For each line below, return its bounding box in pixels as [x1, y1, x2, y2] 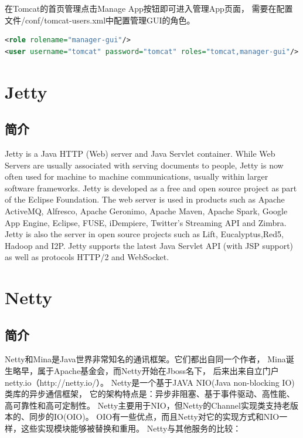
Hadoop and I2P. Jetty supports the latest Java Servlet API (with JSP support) [5, 239, 294, 251]
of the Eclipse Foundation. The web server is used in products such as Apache [5, 193, 285, 205]
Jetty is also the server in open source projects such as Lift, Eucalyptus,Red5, [5, 228, 284, 240]
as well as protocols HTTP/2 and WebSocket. [5, 251, 169, 263]
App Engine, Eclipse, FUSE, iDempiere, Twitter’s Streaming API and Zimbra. [5, 216, 287, 228]
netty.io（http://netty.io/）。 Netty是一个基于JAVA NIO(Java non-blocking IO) [5, 376, 295, 388]
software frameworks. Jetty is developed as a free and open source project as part [5, 181, 297, 194]
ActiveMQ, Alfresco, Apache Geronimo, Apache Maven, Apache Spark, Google [5, 204, 288, 217]
